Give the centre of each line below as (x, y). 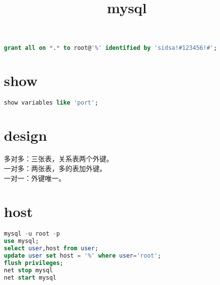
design (26, 135)
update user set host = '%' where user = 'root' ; (83, 255)
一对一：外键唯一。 (35, 178)
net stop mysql (29, 270)
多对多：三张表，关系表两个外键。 (59, 159)
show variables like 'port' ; (51, 103)
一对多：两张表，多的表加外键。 (55, 168)
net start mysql (30, 277)
